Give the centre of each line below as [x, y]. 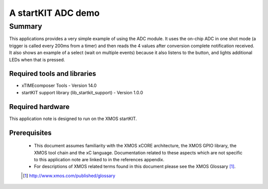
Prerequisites [30, 133]
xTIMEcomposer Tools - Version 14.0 [59, 86]
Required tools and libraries [53, 74]
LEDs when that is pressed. [37, 60]
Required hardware [39, 107]
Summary [26, 26]
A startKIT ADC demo [54, 13]
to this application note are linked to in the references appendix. [99, 159]
